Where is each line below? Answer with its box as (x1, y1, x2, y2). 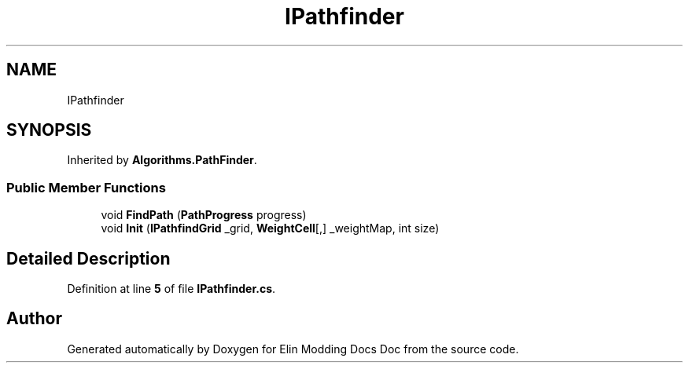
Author (6, 309, 62, 329)
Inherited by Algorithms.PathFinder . (67, 153, 257, 167)
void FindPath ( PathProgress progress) (101, 208, 307, 222)
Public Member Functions (6, 179, 166, 195)
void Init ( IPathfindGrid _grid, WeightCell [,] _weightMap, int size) (101, 221, 440, 236)
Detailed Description (6, 248, 171, 269)
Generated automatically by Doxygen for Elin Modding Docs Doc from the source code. (67, 342, 519, 356)
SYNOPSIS (6, 120, 92, 141)
